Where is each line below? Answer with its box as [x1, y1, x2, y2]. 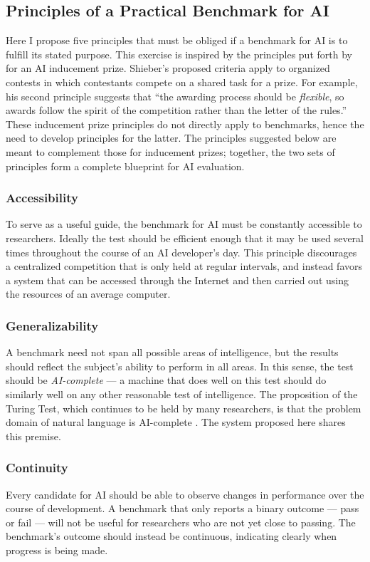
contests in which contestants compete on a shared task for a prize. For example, [6, 74, 358, 89]
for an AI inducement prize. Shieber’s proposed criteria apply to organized [6, 61, 330, 76]
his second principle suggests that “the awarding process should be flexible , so [6, 88, 344, 103]
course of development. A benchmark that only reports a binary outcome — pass [6, 501, 359, 516]
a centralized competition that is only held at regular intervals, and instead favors [6, 259, 363, 274]
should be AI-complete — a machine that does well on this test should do [6, 373, 327, 387]
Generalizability [6, 316, 99, 334]
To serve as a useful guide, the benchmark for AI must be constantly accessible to [6, 217, 362, 231]
